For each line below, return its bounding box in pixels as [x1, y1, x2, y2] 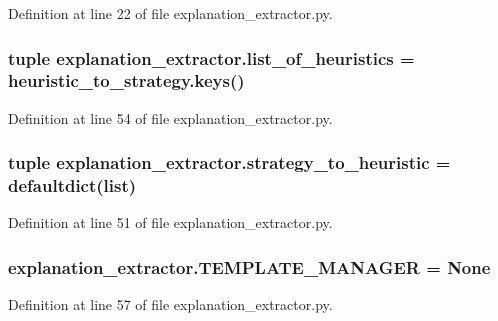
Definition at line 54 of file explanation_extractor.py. [8, 107, 333, 128]
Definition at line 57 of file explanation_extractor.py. [8, 294, 333, 315]
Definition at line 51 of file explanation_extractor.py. [8, 212, 333, 233]
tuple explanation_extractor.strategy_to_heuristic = [8, 150, 451, 175]
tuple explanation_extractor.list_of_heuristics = [8, 45, 415, 70]
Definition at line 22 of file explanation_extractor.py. [8, 3, 333, 23]
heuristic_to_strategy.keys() [8, 68, 245, 93]
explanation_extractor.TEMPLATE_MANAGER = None [8, 254, 491, 279]
